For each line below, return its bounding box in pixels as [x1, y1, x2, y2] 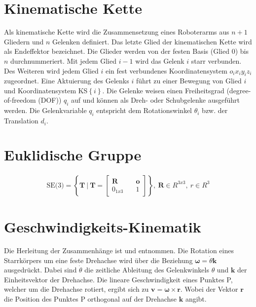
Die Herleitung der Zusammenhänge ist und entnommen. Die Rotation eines [4, 245, 234, 255]
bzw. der [202, 105, 228, 115]
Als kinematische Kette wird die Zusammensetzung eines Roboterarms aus [4, 27, 229, 37]
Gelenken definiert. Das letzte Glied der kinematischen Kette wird [52, 36, 252, 46]
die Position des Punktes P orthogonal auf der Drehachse [4, 293, 177, 304]
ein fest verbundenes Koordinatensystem [105, 65, 227, 76]
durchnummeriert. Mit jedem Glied [10, 55, 116, 66]
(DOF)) [38, 95, 62, 105]
